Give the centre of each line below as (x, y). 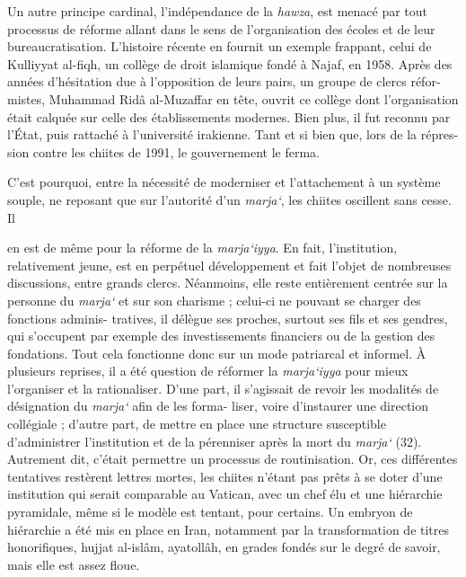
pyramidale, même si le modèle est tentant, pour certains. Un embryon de (210, 512)
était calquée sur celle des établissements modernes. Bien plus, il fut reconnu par (229, 116)
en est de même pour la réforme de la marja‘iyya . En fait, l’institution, (202, 248)
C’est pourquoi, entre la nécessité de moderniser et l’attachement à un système (224, 182)
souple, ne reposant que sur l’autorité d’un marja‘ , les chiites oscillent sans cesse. (229, 199)
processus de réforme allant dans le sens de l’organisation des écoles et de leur (221, 28)
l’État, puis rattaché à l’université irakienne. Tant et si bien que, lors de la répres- (233, 134)
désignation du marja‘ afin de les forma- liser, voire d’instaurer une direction (218, 406)
